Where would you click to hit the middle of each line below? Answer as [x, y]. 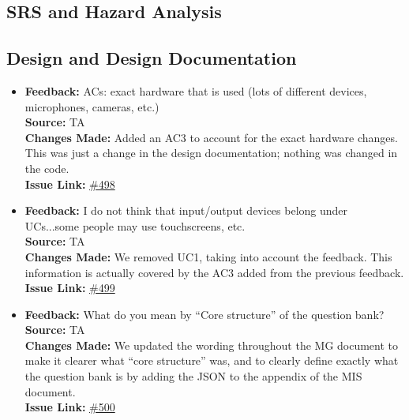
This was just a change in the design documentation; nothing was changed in [211, 153]
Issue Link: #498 [70, 184]
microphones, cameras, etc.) [92, 106]
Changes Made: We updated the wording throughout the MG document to [212, 345]
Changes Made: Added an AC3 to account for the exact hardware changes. [211, 137]
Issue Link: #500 [70, 407]
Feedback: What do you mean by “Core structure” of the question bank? [204, 314]
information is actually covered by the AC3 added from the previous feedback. [214, 272]
